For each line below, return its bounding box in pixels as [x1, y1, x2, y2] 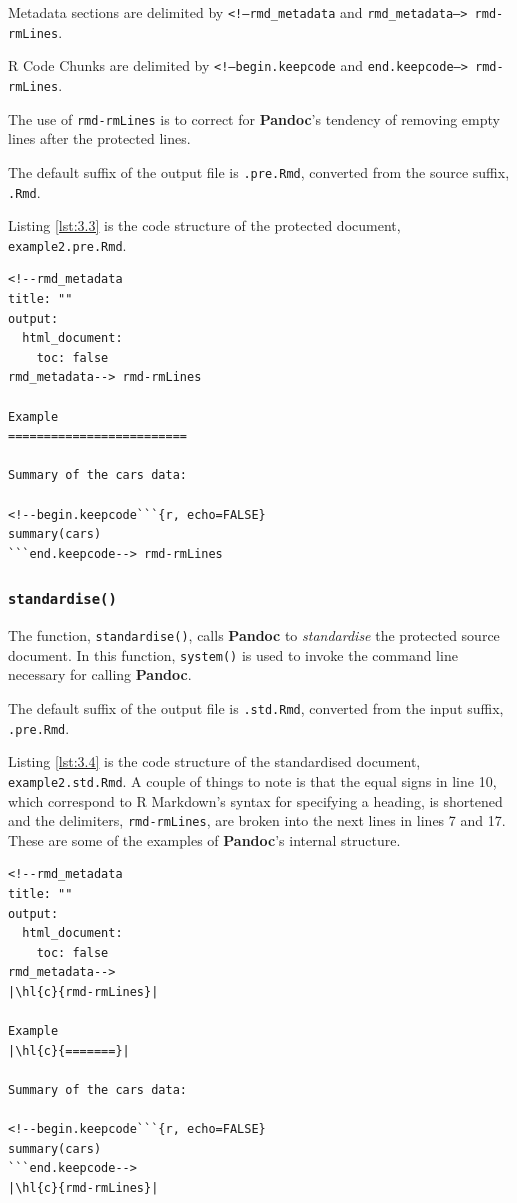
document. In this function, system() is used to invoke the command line [8, 644, 458, 665]
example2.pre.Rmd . [8, 234, 127, 255]
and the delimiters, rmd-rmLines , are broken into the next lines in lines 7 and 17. [8, 810, 506, 831]
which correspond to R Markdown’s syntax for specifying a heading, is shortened [8, 790, 503, 811]
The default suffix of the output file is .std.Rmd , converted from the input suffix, [8, 698, 504, 719]
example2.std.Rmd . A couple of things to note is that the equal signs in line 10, [8, 770, 497, 791]
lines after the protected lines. [8, 128, 191, 149]
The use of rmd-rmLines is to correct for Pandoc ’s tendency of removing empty [8, 108, 500, 129]
